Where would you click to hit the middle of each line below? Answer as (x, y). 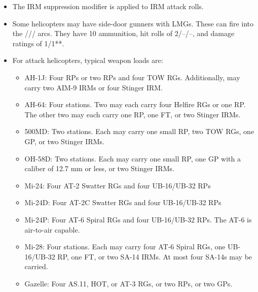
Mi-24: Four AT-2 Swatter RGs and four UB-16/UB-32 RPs (118, 185)
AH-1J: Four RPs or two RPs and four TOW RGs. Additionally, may (132, 77)
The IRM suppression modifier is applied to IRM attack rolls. (108, 6)
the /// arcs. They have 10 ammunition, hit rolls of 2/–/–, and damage (123, 33)
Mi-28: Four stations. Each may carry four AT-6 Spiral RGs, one (125, 247)
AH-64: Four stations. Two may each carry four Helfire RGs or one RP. (135, 104)
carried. (36, 266)
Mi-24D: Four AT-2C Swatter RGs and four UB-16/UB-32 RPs (123, 202)
